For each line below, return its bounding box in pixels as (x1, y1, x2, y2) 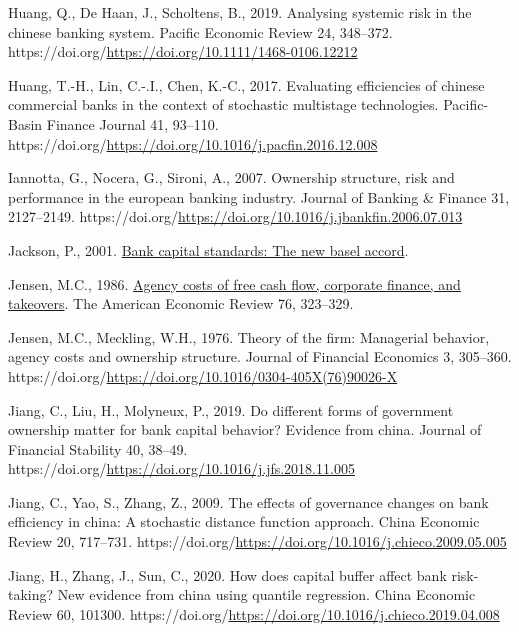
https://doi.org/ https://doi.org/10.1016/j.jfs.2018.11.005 (8, 458, 355, 479)
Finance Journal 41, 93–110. (46, 113, 219, 134)
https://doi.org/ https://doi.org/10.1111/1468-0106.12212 (8, 41, 358, 62)
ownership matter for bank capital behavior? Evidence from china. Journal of (8, 419, 482, 440)
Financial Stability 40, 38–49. (8, 438, 188, 459)
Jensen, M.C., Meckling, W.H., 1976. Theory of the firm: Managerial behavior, (8, 326, 490, 347)
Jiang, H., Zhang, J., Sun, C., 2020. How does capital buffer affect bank (8, 564, 447, 585)
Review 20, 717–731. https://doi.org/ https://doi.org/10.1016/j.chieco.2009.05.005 (8, 531, 507, 552)
